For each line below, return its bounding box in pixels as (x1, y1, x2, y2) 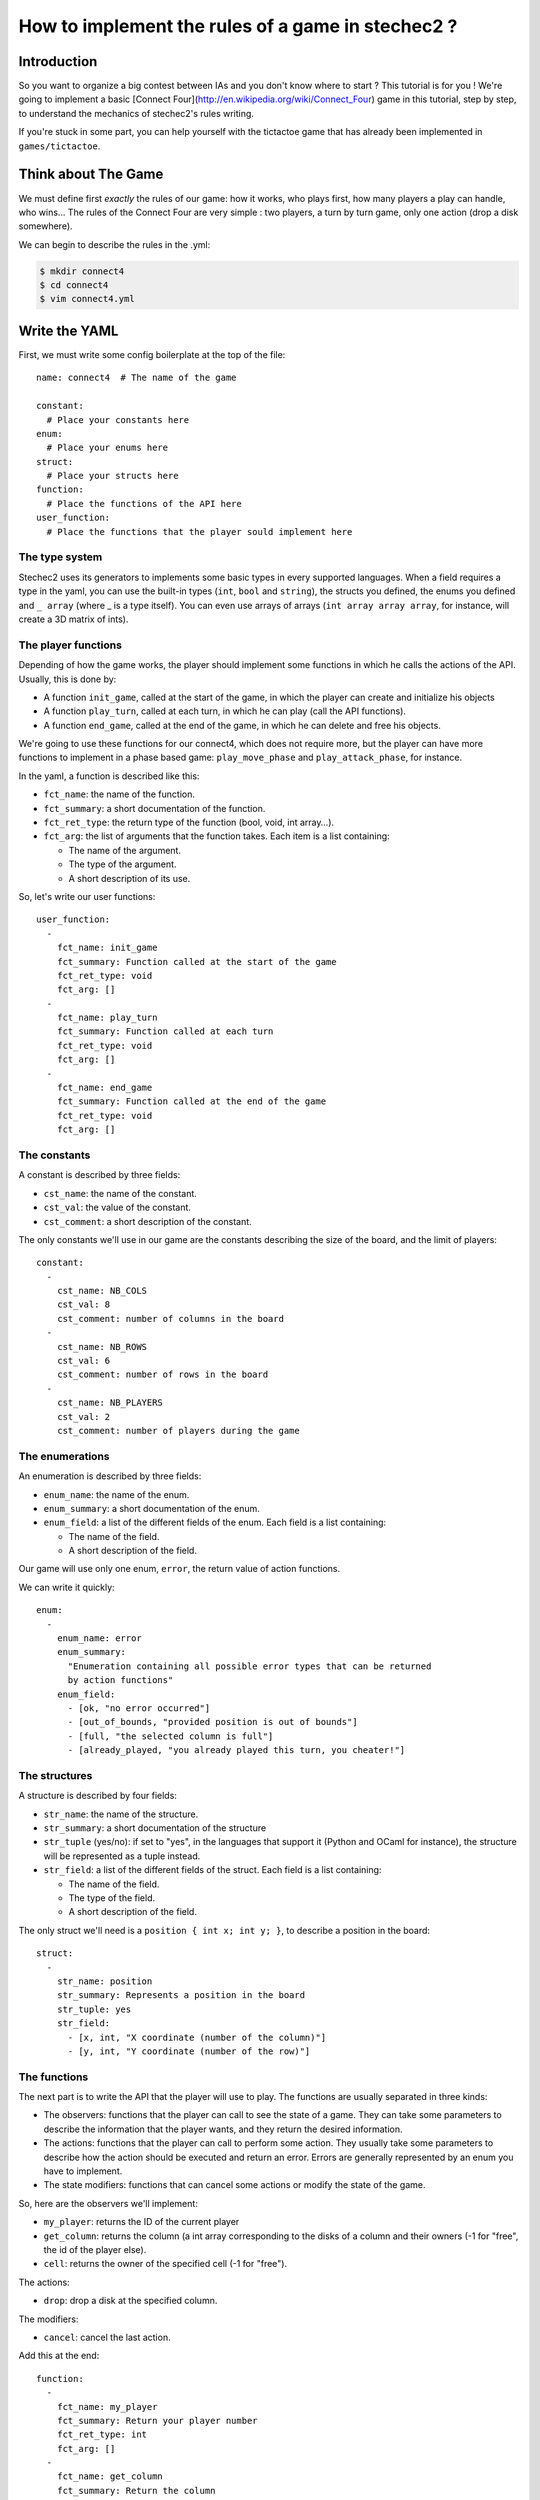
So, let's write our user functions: (18, 890, 156, 902)
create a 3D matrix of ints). (18, 613, 129, 625)
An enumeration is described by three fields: (18, 1470, 202, 1482)
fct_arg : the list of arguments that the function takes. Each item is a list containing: (43, 830, 390, 842)
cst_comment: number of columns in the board (56, 1313, 285, 1324)
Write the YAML (18, 322, 119, 339)
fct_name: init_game (56, 942, 158, 954)
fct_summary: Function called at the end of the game (56, 1096, 327, 1107)
